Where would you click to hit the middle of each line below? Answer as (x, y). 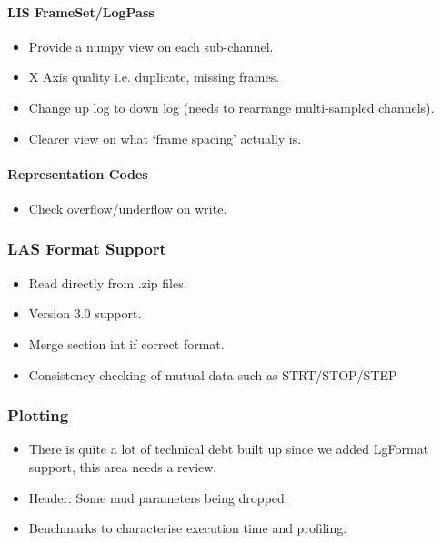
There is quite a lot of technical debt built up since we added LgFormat (229, 449)
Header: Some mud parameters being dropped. (158, 497)
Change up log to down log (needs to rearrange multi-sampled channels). (231, 107)
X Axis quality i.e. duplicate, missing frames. (154, 77)
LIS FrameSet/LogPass (81, 11)
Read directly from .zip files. (108, 282)
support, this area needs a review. (123, 466)
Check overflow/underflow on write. (128, 208)
